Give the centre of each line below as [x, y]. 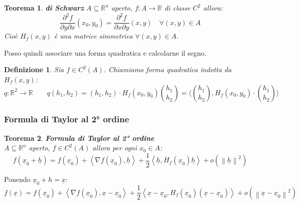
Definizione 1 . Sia [34, 69]
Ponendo [17, 179]
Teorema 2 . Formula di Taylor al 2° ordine [79, 138]
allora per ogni [115, 148]
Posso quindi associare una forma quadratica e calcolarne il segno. [105, 52]
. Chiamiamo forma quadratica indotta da [168, 69]
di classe [178, 8]
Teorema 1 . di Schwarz [44, 8]
